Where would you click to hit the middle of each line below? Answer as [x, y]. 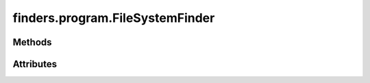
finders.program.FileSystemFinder [114, 18]
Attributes [35, 64]
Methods [32, 42]
